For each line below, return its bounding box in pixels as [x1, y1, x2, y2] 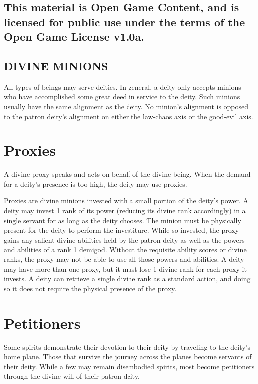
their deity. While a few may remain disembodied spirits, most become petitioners [4, 361, 255, 371]
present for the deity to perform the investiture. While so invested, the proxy [4, 225, 239, 235]
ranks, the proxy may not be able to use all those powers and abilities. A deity [4, 254, 244, 264]
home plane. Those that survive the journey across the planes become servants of [4, 351, 252, 362]
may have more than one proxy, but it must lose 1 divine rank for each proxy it [4, 263, 247, 274]
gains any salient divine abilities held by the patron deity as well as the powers [4, 234, 245, 245]
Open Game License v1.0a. [4, 29, 144, 44]
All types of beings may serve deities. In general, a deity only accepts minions [4, 81, 241, 92]
